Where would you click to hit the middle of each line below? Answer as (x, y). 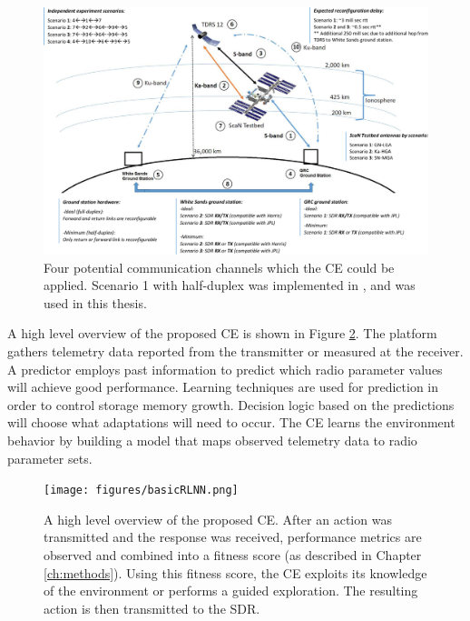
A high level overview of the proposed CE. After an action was (218, 519)
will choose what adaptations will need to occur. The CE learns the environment (231, 422)
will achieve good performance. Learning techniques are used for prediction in (223, 387)
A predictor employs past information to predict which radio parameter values (225, 369)
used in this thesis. (95, 302)
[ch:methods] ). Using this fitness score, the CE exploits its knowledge (235, 572)
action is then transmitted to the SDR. (152, 608)
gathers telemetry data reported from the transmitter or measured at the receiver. (235, 351)
